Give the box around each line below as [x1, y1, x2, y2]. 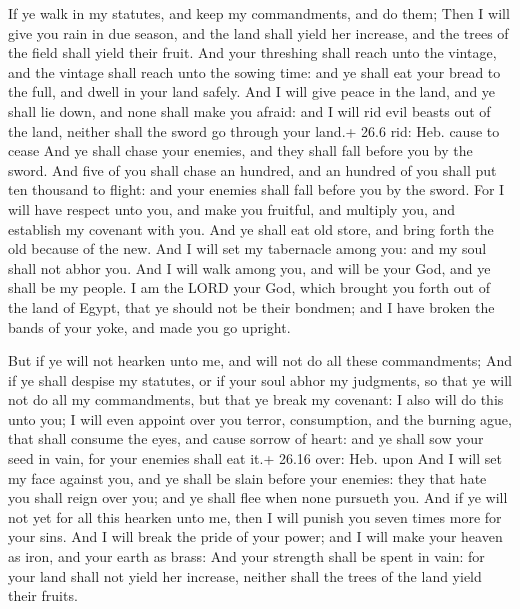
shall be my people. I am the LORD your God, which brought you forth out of [8, 277, 490, 298]
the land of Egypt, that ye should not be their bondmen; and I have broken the [8, 296, 495, 317]
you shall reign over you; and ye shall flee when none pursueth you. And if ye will [8, 487, 508, 508]
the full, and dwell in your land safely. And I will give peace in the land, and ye [8, 81, 496, 102]
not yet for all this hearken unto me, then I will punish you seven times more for [8, 506, 502, 527]
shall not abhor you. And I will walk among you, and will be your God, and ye [8, 257, 491, 278]
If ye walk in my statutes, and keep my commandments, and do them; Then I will [8, 3, 510, 23]
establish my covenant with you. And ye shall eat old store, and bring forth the [8, 218, 494, 239]
